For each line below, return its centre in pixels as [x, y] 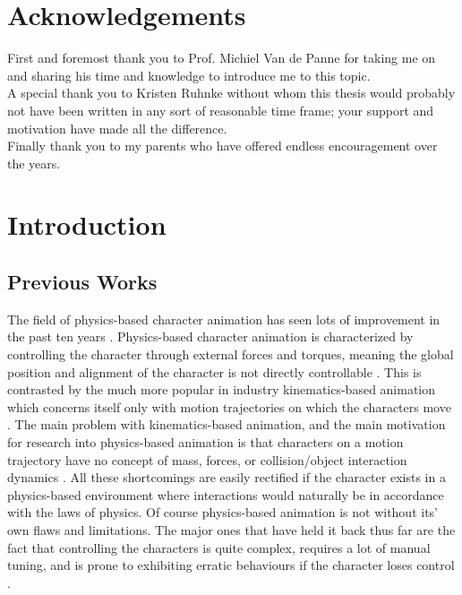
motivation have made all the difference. [117, 128]
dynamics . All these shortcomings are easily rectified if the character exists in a [227, 477]
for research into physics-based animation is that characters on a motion [205, 442]
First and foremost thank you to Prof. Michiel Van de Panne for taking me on [222, 58]
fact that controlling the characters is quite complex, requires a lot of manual [219, 547]
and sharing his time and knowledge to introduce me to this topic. [189, 75]
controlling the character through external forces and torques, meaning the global [231, 354]
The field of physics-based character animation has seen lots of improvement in [224, 319]
